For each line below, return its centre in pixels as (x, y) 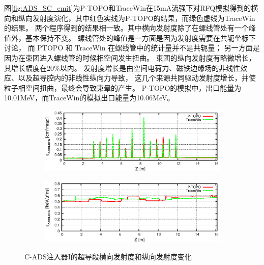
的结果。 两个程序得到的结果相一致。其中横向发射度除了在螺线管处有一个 (126, 28)
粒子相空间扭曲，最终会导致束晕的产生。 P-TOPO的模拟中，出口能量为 (123, 87)
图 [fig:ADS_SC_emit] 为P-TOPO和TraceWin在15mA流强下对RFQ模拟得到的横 (131, 8)
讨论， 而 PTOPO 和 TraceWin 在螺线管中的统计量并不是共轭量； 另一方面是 (132, 48)
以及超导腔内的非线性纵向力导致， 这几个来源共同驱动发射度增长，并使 (137, 78)
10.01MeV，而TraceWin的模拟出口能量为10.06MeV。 (89, 98)
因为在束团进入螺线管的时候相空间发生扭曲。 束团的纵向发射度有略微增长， (130, 57)
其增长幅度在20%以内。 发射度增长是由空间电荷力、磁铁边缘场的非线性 (122, 68)
